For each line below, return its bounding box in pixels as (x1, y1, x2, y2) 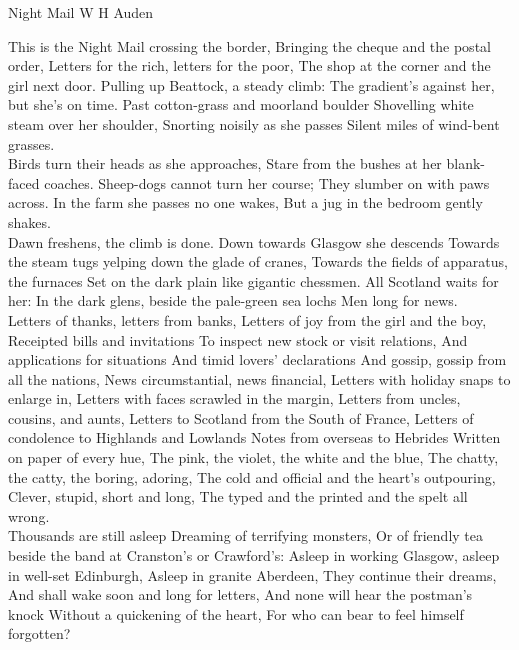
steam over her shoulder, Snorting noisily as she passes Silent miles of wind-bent (8, 113, 500, 134)
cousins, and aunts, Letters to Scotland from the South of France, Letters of (8, 407, 474, 428)
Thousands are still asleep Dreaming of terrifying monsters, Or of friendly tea (8, 525, 484, 546)
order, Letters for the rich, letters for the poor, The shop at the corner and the (8, 55, 491, 76)
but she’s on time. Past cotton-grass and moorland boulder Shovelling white (8, 94, 474, 115)
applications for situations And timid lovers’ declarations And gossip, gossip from (8, 349, 507, 370)
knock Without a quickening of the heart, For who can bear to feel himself (8, 603, 464, 624)
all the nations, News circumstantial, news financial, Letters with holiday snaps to (8, 368, 511, 389)
